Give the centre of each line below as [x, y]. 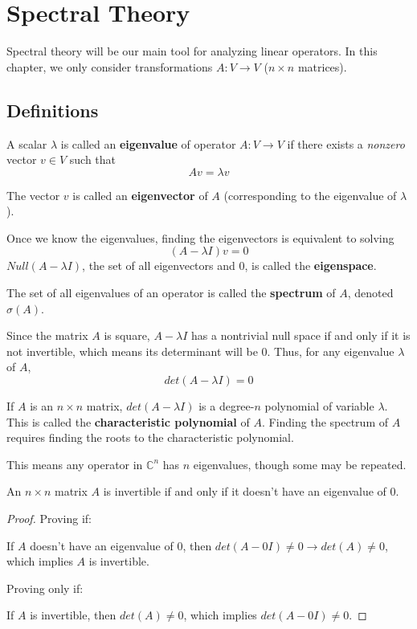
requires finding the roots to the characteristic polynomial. [150, 437]
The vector [33, 195]
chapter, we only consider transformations [110, 66]
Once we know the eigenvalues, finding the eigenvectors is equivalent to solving [200, 237]
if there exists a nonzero [346, 143]
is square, [127, 335]
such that [93, 159]
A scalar [27, 143]
